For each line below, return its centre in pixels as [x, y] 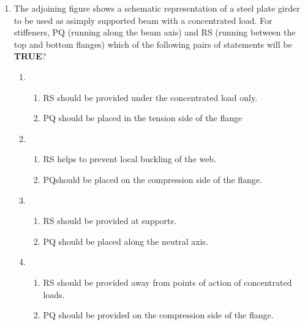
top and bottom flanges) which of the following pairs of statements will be [153, 44]
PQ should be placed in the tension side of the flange [143, 118]
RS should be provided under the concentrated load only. [150, 97]
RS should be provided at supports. [110, 221]
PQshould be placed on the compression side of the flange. [152, 179]
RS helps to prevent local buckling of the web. [130, 159]
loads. [54, 294]
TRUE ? [30, 56]
